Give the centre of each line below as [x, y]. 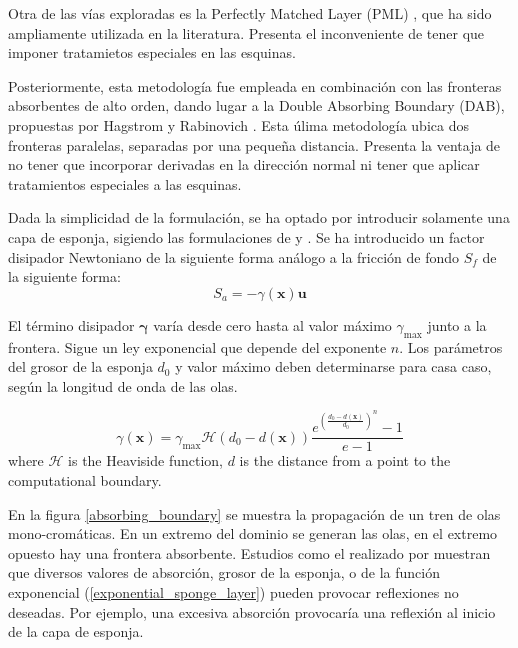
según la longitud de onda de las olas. [123, 385]
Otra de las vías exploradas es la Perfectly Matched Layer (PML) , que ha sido [250, 13]
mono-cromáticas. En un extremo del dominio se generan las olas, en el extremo [253, 533]
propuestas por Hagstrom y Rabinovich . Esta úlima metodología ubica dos [238, 124]
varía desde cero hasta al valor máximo [272, 324]
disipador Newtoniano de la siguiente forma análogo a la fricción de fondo [234, 256]
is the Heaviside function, [146, 460]
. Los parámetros [451, 346]
